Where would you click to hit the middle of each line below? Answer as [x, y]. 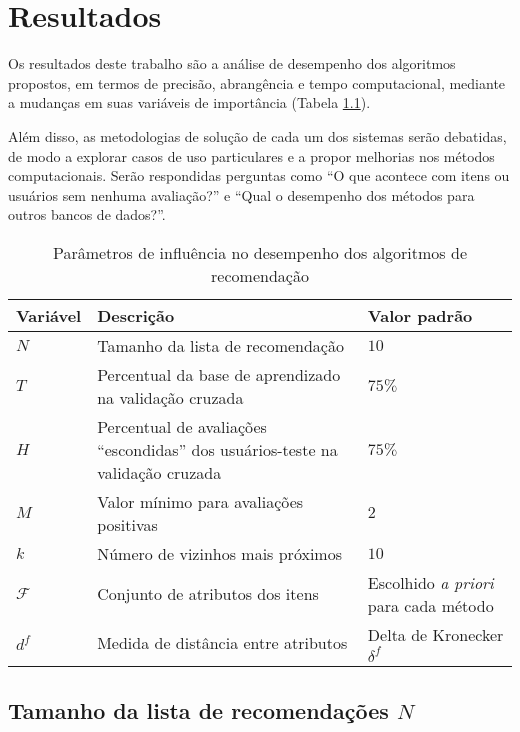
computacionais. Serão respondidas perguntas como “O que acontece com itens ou [259, 175]
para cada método [430, 605]
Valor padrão [420, 315]
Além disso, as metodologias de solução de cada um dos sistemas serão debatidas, [257, 135]
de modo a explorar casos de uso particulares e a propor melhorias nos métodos [251, 155]
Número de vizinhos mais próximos [219, 553]
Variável [49, 315]
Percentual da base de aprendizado [219, 374]
